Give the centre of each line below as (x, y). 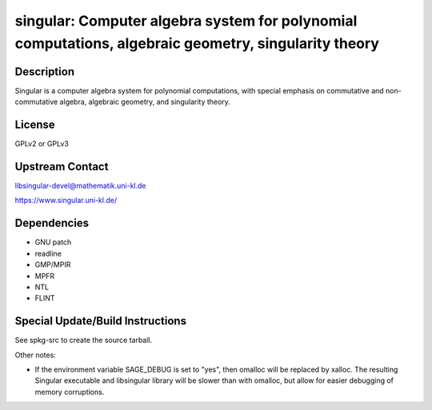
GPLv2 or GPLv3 (42, 144)
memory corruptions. (70, 392)
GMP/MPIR (53, 265)
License (35, 125)
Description (45, 72)
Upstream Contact (62, 167)
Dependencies (52, 223)
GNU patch (53, 242)
